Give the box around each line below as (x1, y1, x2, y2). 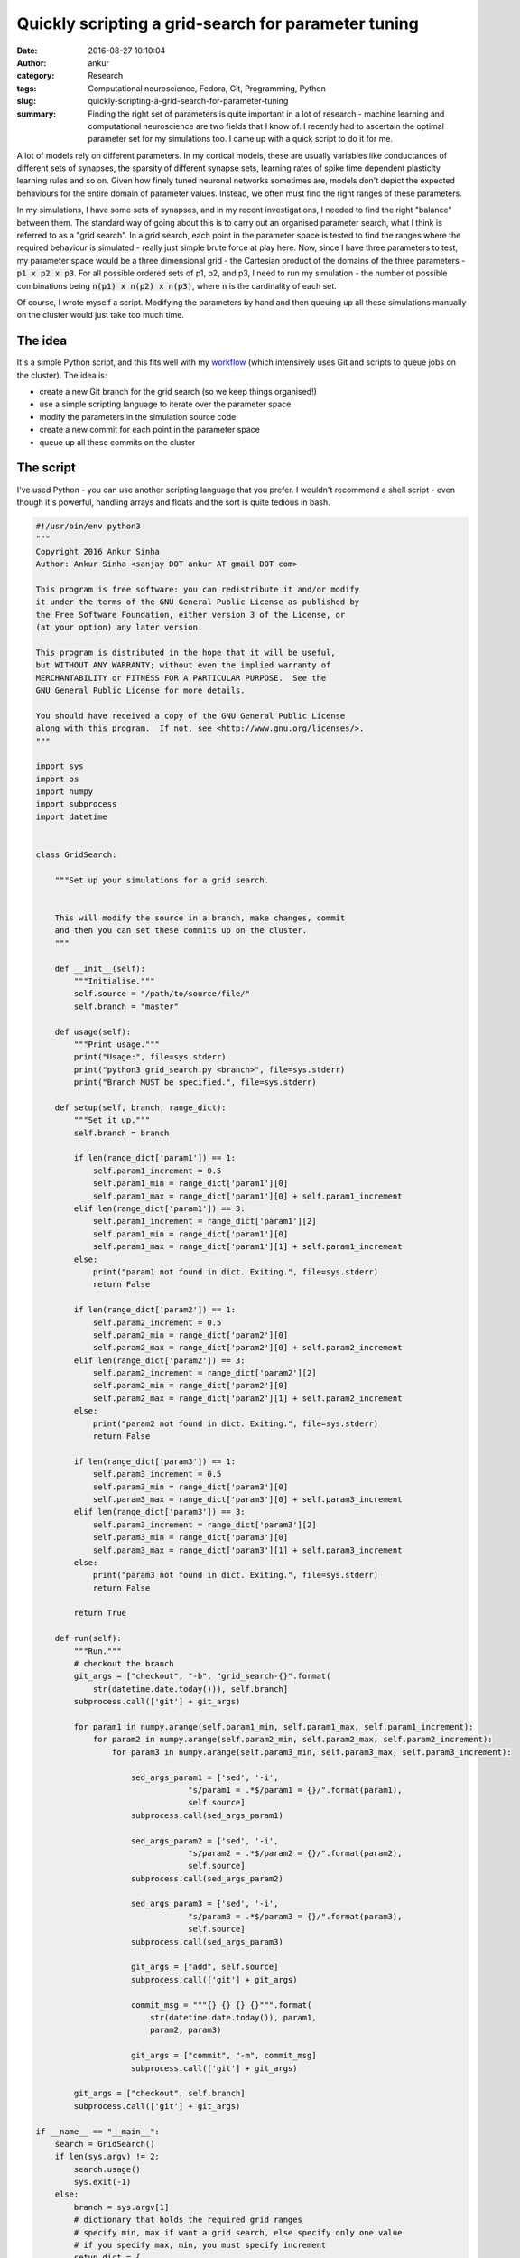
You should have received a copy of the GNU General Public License (35, 710, 346, 721)
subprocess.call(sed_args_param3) (131, 1936, 283, 1946)
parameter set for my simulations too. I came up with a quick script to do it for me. (88, 134, 393, 145)
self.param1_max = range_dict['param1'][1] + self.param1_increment (92, 1242, 403, 1252)
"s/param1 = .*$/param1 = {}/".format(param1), (188, 1785, 403, 1795)
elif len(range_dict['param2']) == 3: (73, 1355, 246, 1366)
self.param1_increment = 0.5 (92, 1165, 222, 1176)
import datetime (35, 811, 108, 822)
